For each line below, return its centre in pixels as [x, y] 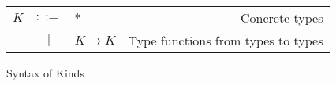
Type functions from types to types [226, 40]
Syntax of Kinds [45, 73]
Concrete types [282, 18]
